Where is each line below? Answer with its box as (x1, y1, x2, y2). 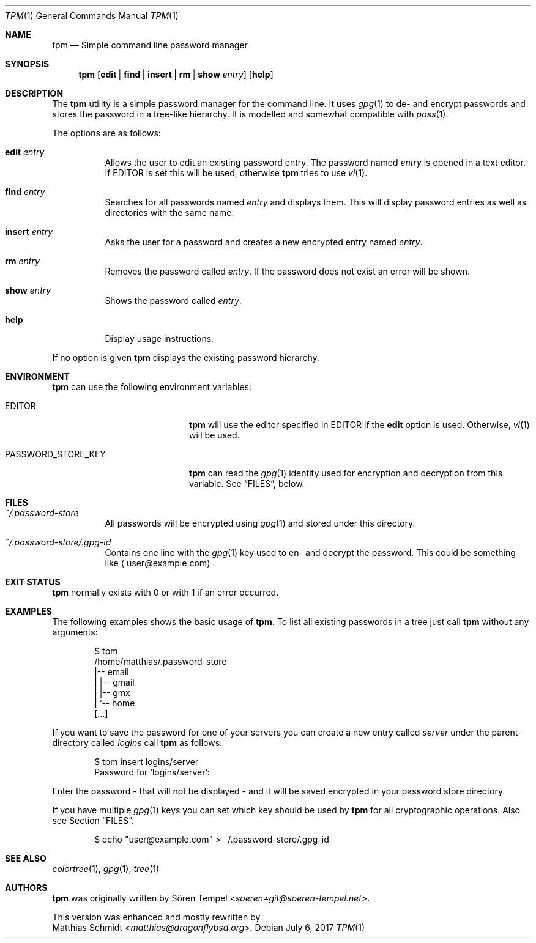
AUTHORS (5, 882, 48, 893)
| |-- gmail (94, 677, 135, 687)
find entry (5, 187, 45, 197)
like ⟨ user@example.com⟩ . (105, 558, 215, 568)
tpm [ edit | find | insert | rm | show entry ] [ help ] (78, 69, 274, 80)
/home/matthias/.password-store (94, 656, 227, 667)
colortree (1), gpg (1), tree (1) (52, 863, 160, 874)
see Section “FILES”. (52, 815, 135, 826)
